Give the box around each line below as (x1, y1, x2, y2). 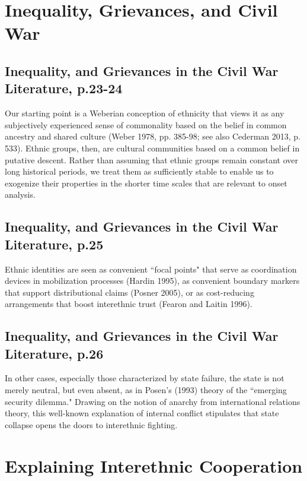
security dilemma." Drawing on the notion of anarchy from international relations (5, 395, 300, 407)
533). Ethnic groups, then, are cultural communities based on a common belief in (5, 141, 300, 154)
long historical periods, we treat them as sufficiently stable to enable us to (5, 165, 274, 178)
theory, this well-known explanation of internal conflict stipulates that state (5, 407, 279, 419)
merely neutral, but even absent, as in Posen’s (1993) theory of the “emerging (5, 384, 287, 396)
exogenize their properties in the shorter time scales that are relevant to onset (5, 176, 287, 189)
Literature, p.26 (5, 344, 104, 362)
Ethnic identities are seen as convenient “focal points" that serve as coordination (5, 262, 297, 275)
